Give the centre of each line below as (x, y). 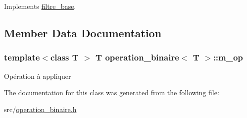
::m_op (228, 57)
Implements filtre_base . (40, 6)
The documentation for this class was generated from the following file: (112, 92)
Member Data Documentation (83, 32)
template (22, 57)
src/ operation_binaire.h (40, 109)
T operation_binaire (137, 57)
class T (64, 57)
